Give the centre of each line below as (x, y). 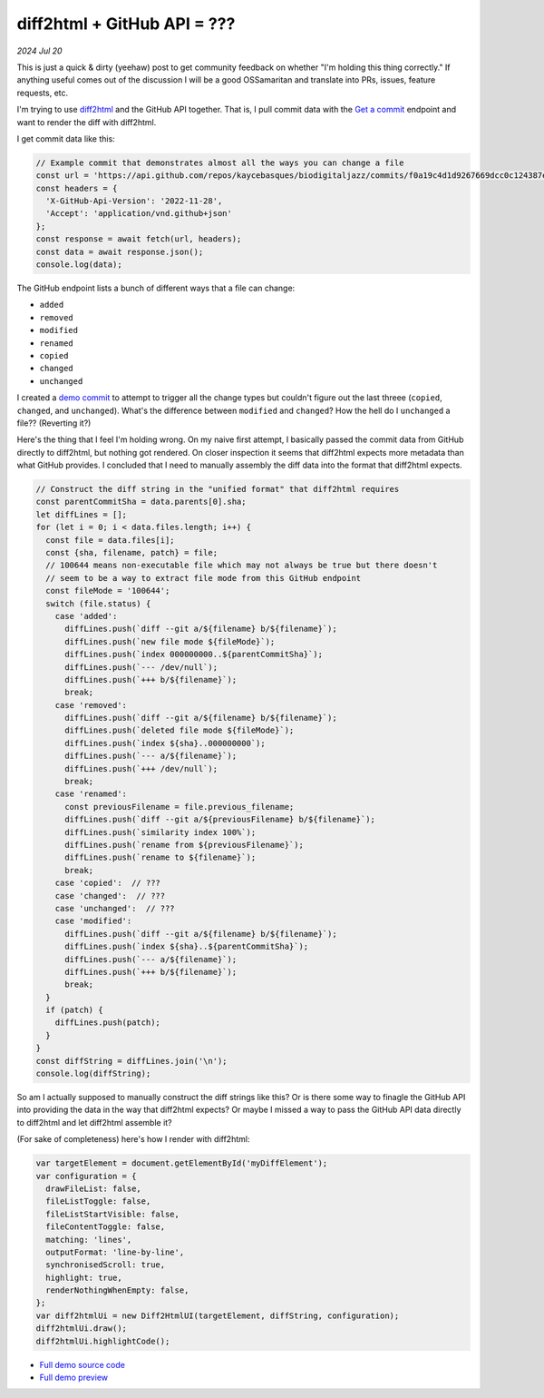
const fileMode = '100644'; (108, 591)
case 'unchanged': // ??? (115, 908)
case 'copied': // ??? (107, 883)
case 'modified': (93, 921)
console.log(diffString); (93, 1074)
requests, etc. (43, 93)
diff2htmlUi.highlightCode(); (103, 1341)
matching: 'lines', (89, 1240)
